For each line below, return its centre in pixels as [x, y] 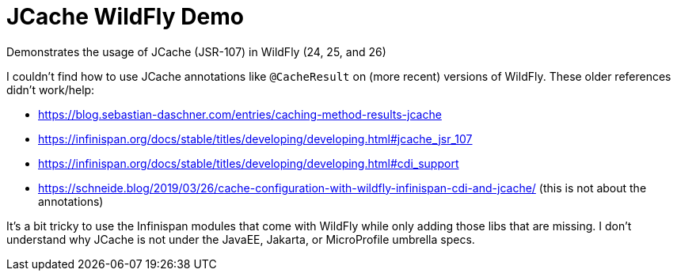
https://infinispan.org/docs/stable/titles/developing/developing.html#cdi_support [249, 163]
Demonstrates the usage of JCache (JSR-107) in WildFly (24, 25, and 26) [196, 51]
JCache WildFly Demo [125, 17]
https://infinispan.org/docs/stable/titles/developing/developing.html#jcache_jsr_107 [255, 138]
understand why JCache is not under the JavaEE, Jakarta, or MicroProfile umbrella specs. [241, 239]
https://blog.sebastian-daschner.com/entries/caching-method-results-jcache [240, 114]
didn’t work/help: [51, 89]
